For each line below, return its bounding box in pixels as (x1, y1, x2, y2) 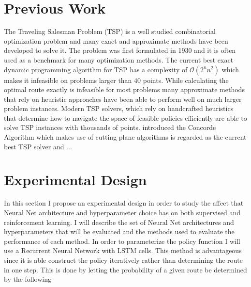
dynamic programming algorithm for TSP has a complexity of (4, 64, 188, 74)
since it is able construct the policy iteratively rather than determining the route (4, 255, 243, 265)
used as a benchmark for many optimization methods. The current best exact (4, 54, 234, 64)
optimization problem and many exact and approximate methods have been (4, 35, 228, 46)
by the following (4, 274, 52, 284)
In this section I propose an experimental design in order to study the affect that (4, 198, 244, 208)
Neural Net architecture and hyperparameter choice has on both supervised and (4, 207, 240, 217)
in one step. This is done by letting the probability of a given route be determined (4, 264, 247, 274)
